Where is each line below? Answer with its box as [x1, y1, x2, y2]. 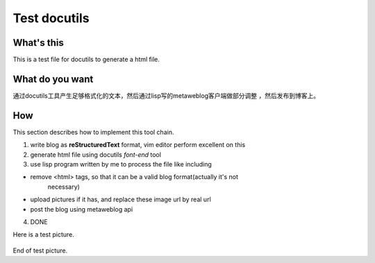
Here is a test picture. [12, 230, 74, 239]
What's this [12, 37, 64, 49]
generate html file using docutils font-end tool [30, 150, 161, 159]
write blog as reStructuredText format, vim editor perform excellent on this [30, 141, 246, 149]
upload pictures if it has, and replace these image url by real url [30, 195, 211, 204]
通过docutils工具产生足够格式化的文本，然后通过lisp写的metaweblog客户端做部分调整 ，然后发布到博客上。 [12, 91, 319, 100]
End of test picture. [12, 246, 68, 255]
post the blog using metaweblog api [30, 205, 133, 213]
